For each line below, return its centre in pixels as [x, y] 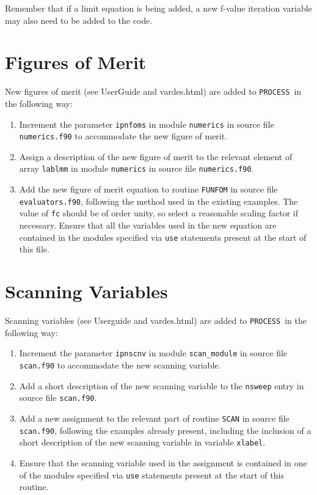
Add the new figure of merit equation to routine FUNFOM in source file [148, 189]
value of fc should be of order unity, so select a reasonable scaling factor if [159, 213]
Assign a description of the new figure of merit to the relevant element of [156, 156]
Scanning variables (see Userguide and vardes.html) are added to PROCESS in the [156, 321]
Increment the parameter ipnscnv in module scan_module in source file [153, 353]
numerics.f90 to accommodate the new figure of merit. [123, 136]
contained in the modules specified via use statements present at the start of [163, 237]
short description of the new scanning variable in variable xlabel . [142, 442]
